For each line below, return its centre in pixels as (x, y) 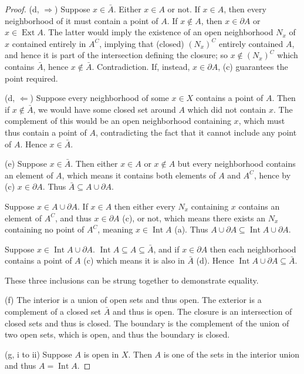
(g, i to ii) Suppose (38, 354)
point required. (31, 78)
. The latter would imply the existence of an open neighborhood (158, 32)
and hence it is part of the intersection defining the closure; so (116, 55)
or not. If (184, 9)
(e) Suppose (26, 164)
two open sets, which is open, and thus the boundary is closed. (117, 334)
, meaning (115, 229)
